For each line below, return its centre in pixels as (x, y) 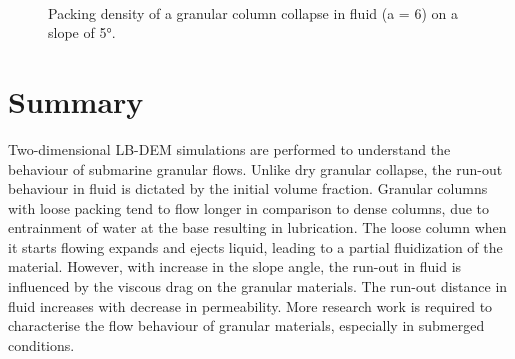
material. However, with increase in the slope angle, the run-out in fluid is (235, 266)
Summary (76, 100)
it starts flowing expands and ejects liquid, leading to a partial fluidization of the (255, 246)
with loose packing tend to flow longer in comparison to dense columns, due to (249, 207)
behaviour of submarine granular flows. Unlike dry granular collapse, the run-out (255, 168)
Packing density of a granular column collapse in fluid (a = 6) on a (253, 12)
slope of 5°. (82, 32)
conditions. (41, 344)
